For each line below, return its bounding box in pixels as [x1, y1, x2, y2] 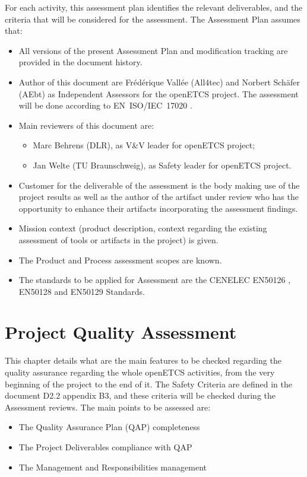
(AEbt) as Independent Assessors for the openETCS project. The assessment [18, 87, 299, 100]
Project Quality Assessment [5, 320, 237, 344]
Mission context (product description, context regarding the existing [18, 222, 267, 234]
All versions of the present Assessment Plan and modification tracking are [18, 44, 288, 56]
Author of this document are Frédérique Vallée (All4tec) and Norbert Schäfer [18, 75, 300, 88]
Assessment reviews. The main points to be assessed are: [5, 400, 211, 413]
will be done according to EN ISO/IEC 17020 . [18, 99, 192, 112]
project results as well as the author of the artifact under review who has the [18, 190, 299, 203]
